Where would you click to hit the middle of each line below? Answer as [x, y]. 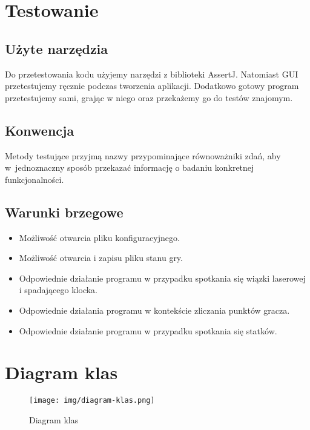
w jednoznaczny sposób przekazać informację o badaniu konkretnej [130, 167]
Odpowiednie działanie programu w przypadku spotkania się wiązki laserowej [162, 278]
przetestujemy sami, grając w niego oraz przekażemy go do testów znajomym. [149, 97]
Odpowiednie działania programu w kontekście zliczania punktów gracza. [154, 310]
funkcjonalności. [35, 179]
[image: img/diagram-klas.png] [92, 401]
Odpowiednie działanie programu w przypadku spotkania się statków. [148, 330]
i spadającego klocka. [58, 290]
